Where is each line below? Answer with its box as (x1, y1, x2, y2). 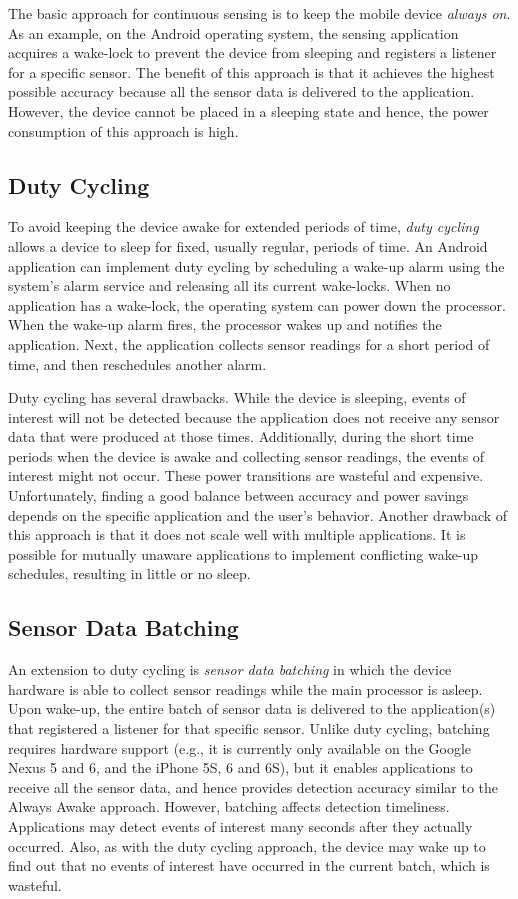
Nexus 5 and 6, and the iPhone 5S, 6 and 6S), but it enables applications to (8, 757, 473, 778)
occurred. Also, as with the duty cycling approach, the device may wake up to (8, 835, 486, 856)
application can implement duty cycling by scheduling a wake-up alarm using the (8, 255, 505, 276)
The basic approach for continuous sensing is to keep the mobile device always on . (8, 3, 511, 23)
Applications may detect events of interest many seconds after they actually (8, 816, 473, 836)
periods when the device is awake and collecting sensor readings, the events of (8, 445, 485, 466)
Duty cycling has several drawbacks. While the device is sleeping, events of (8, 387, 466, 408)
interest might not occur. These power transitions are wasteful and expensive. (8, 465, 484, 486)
